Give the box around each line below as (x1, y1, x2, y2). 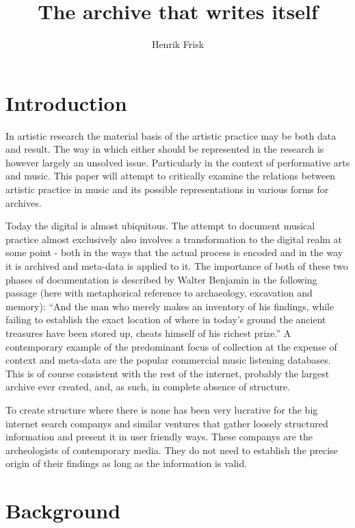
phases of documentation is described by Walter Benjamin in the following (5, 272, 317, 286)
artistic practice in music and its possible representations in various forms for (5, 182, 329, 197)
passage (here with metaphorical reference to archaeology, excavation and (5, 286, 313, 300)
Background (5, 496, 121, 525)
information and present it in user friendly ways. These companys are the (5, 429, 313, 444)
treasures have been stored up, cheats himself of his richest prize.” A (5, 325, 291, 340)
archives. (5, 195, 42, 210)
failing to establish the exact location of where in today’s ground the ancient (5, 312, 326, 327)
